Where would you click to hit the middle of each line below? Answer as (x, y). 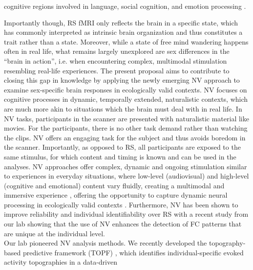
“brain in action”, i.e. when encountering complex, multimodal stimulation (116, 60)
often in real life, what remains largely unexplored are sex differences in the (117, 51)
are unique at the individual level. (54, 233)
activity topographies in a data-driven (61, 262)
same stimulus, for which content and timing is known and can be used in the (120, 156)
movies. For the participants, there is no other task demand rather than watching (126, 128)
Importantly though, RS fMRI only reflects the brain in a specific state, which (121, 22)
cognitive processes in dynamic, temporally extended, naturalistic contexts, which (126, 99)
